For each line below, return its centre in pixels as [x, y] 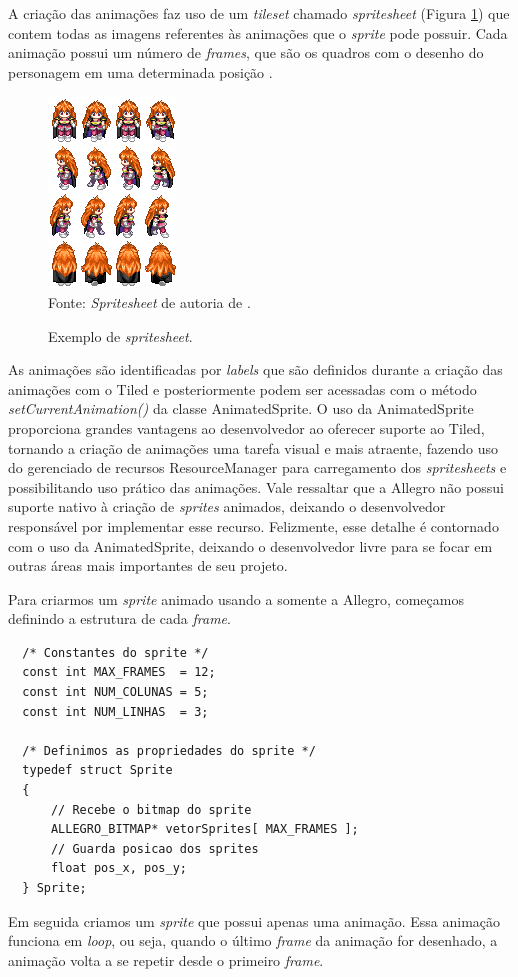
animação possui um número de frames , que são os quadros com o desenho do [246, 52]
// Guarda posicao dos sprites [154, 848]
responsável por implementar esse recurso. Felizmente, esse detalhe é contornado [253, 525]
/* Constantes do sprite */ [115, 652]
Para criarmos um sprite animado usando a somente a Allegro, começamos [236, 598]
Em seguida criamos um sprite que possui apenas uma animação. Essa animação [254, 920]
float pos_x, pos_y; [118, 868]
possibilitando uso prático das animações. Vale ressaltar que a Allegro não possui [256, 486]
